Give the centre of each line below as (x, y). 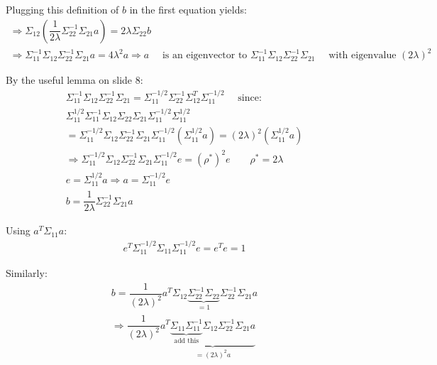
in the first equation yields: (188, 9)
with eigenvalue (363, 56)
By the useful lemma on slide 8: (74, 80)
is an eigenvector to (205, 56)
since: (250, 98)
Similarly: (27, 273)
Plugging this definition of (62, 9)
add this (187, 341)
